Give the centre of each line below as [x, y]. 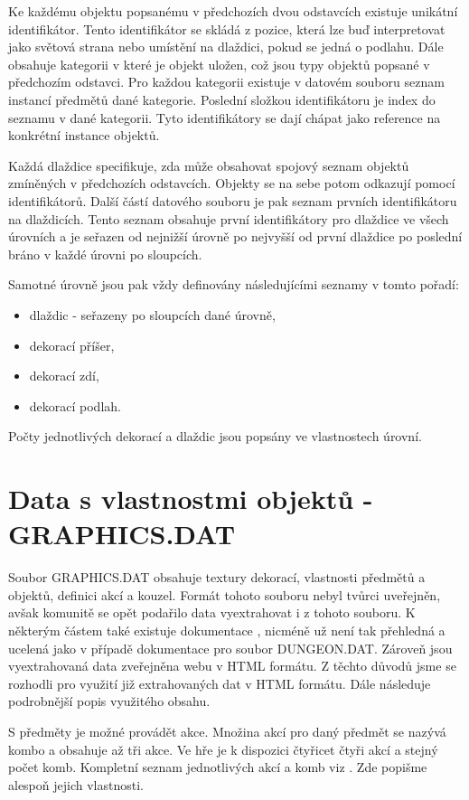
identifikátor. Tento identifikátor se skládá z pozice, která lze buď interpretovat [227, 28]
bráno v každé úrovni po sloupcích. [105, 254]
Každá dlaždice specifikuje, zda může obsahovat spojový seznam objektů [209, 165]
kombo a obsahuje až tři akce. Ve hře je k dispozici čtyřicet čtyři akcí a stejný [223, 749]
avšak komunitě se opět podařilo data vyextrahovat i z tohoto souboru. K [212, 612]
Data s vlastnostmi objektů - [191, 499]
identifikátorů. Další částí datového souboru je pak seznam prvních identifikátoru [233, 200]
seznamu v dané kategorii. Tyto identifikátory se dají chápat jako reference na [225, 117]
